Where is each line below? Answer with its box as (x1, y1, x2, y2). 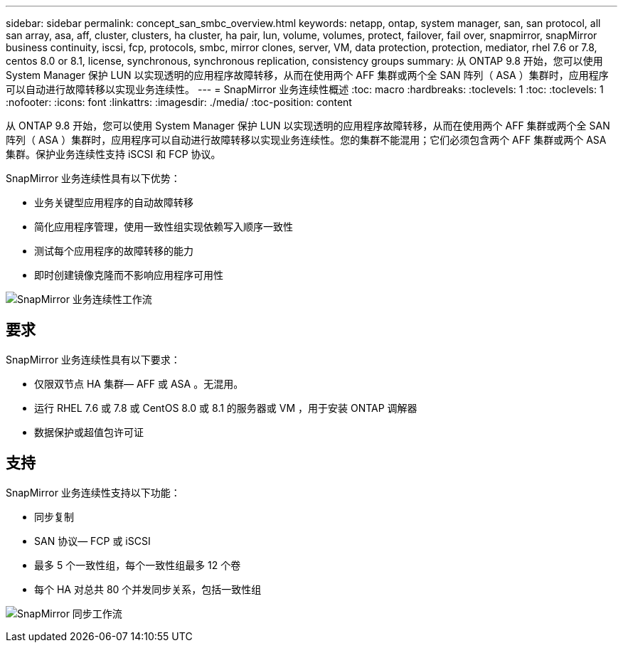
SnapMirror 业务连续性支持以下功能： (6, 486, 181, 499)
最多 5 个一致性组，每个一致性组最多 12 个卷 (34, 558, 241, 571)
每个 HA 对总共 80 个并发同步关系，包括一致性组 (34, 583, 262, 595)
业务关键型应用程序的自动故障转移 (34, 196, 193, 208)
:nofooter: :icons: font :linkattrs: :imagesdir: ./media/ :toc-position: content (6, 96, 352, 108)
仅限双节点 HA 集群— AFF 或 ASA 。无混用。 (34, 377, 244, 390)
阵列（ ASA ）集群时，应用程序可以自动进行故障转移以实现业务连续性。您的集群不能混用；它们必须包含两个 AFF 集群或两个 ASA (6, 134, 607, 146)
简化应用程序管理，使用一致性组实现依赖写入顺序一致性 (34, 221, 293, 233)
